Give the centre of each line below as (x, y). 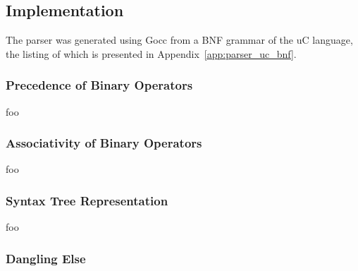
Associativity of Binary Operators (104, 143)
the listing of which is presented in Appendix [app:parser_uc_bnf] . (151, 53)
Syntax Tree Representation (87, 200)
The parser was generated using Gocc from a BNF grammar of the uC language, (179, 40)
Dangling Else (46, 258)
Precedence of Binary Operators (99, 85)
